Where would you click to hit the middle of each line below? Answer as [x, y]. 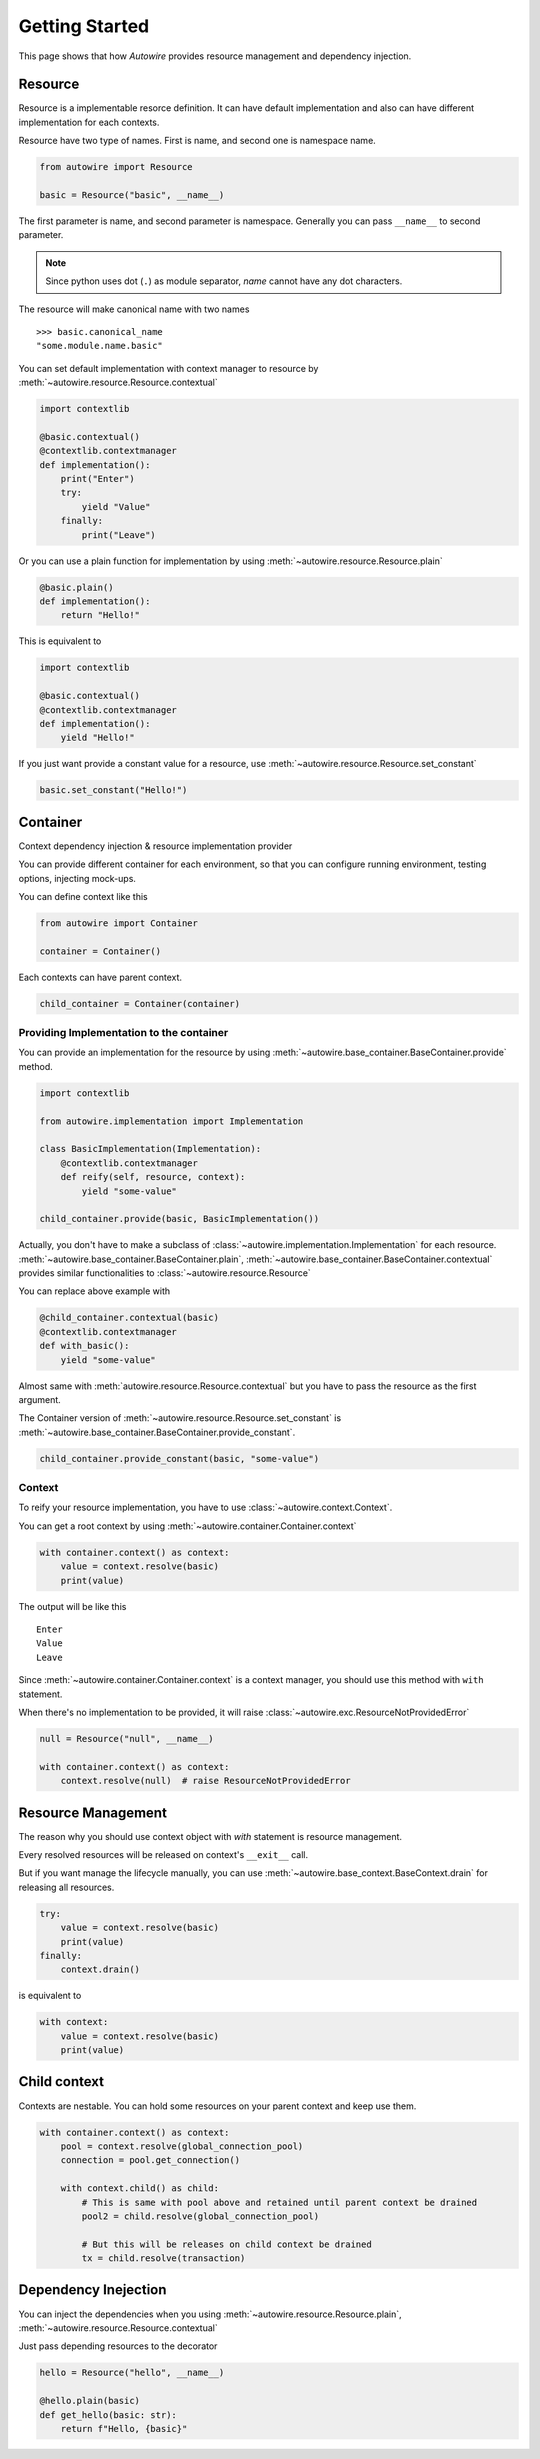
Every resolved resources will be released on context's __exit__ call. [163, 1854]
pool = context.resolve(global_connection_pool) [182, 2146]
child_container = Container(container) [139, 1003]
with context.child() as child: [140, 2188]
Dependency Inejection [92, 2290]
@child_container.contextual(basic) [129, 1318]
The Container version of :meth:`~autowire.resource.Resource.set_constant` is [180, 1418]
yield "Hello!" [97, 738]
